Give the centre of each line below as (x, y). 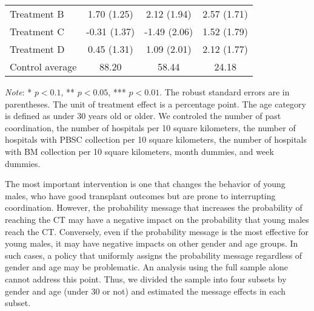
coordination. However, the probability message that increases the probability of (154, 207)
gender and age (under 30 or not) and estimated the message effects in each (145, 291)
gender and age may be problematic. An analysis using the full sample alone (147, 267)
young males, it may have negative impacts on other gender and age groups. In (152, 243)
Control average (43, 67)
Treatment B (37, 14)
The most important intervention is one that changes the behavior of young (145, 184)
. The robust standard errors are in (225, 92)
